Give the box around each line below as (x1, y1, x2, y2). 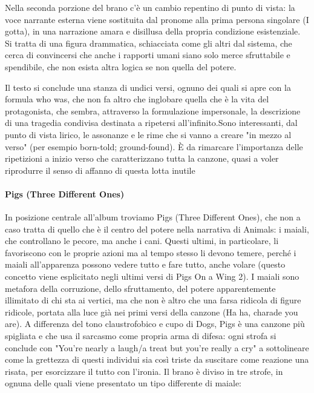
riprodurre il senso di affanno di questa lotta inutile (5, 163, 195, 176)
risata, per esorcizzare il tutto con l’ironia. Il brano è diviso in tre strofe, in (5, 365, 283, 377)
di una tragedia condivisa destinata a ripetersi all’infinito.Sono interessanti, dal (5, 116, 298, 129)
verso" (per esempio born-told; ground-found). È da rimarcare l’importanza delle (5, 140, 303, 153)
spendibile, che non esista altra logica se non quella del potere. (5, 60, 237, 73)
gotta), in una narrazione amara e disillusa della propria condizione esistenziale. (5, 25, 301, 38)
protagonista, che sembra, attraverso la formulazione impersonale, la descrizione (5, 104, 301, 117)
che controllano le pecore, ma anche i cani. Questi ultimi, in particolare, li (5, 234, 279, 247)
